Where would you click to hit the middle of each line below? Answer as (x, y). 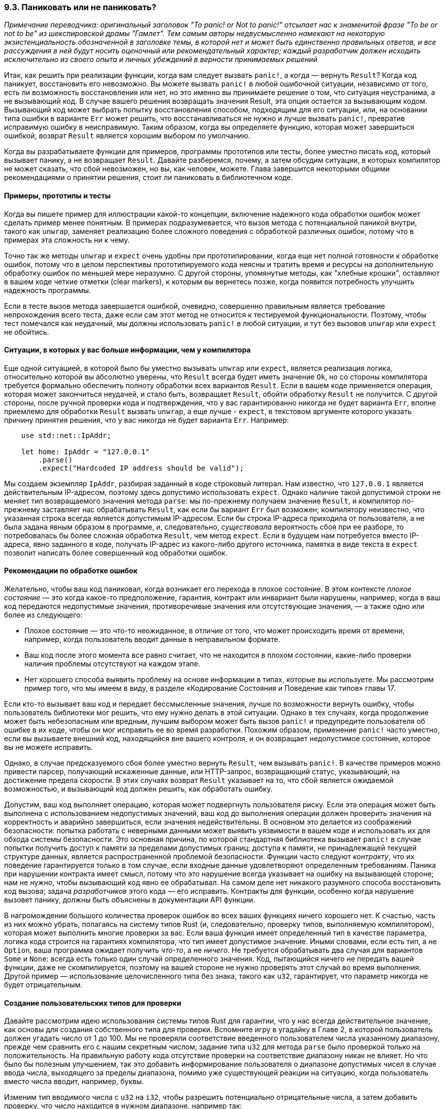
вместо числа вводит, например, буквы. (74, 1082)
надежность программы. (47, 290)
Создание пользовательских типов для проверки (93, 1003)
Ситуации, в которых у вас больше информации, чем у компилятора (128, 350)
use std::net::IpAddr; (66, 435)
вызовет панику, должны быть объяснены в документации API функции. (130, 900)
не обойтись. (27, 332)
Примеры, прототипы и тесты (57, 195)
